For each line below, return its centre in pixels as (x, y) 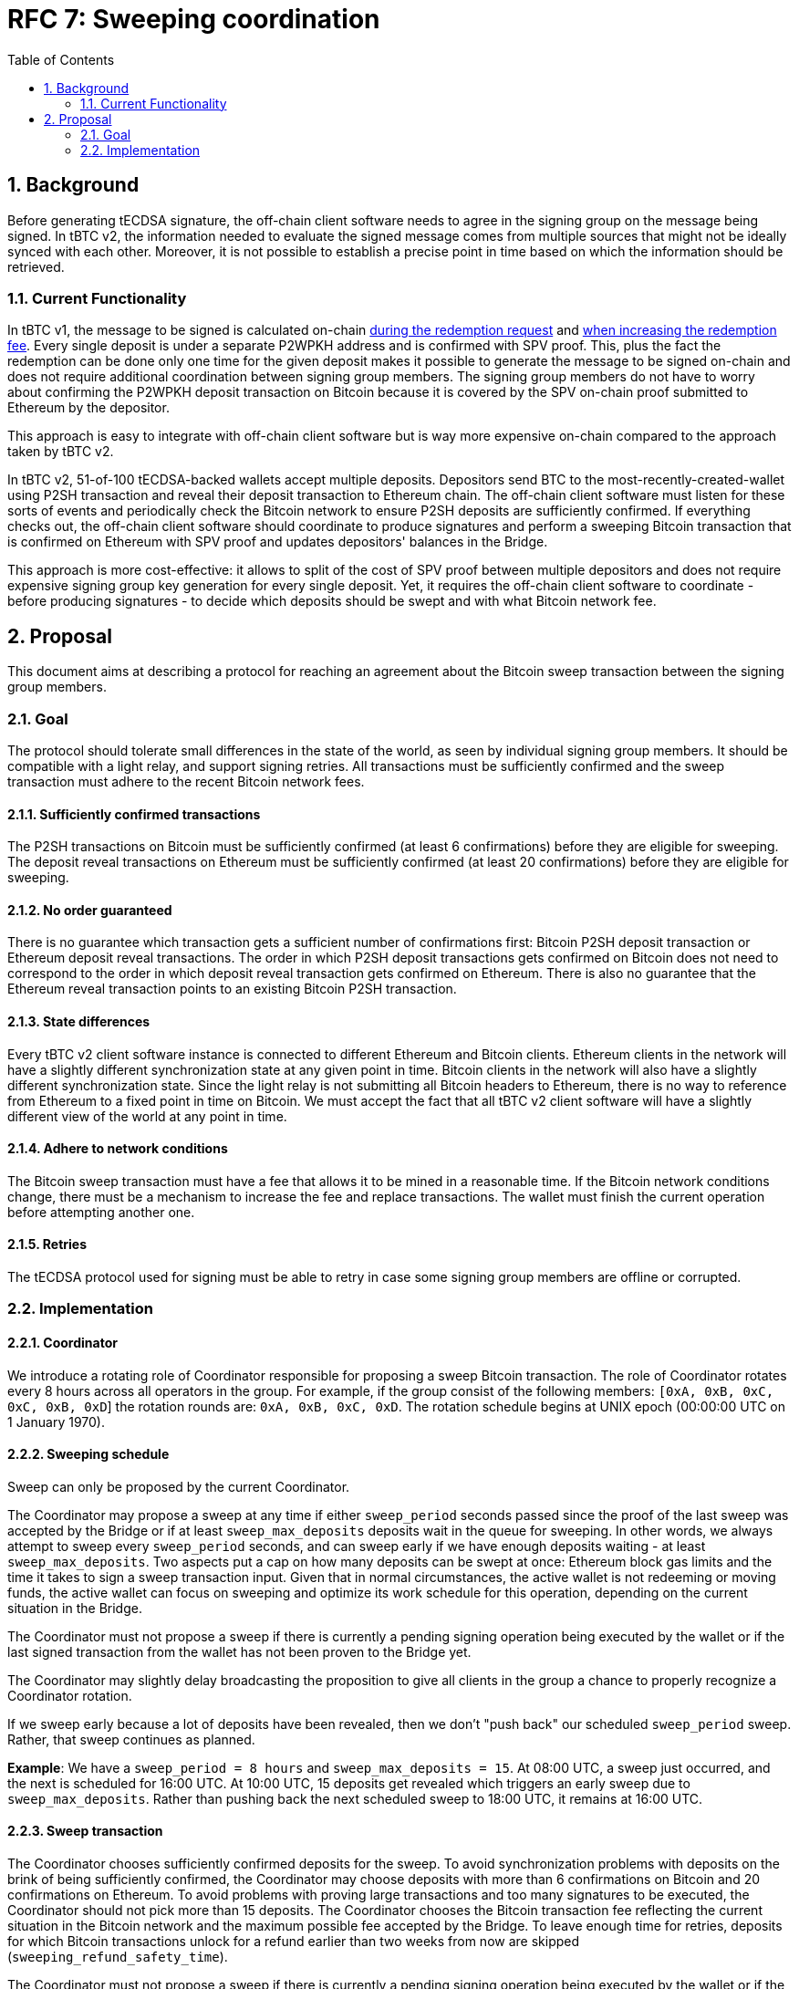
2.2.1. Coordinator (62, 1343)
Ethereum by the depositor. (88, 408)
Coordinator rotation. (70, 1695)
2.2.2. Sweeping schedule (88, 1454)
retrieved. (36, 266)
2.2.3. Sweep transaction (85, 1831)
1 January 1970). (56, 1421)
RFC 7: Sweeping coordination (194, 19)
